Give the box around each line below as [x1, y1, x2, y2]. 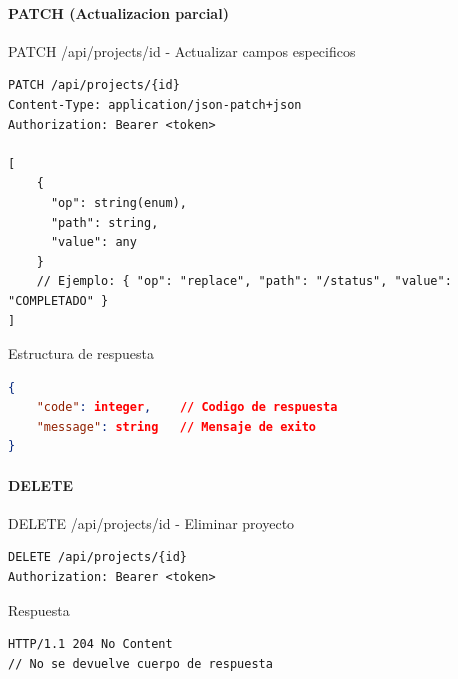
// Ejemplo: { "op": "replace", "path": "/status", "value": [36, 274, 452, 289]
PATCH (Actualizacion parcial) [8, 2, 229, 23]
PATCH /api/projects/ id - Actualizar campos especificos [8, 40, 356, 61]
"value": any [50, 235, 137, 250]
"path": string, [50, 215, 159, 230]
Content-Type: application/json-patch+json [8, 97, 302, 112]
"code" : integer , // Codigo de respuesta [36, 400, 338, 415]
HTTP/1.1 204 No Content [8, 637, 173, 652]
